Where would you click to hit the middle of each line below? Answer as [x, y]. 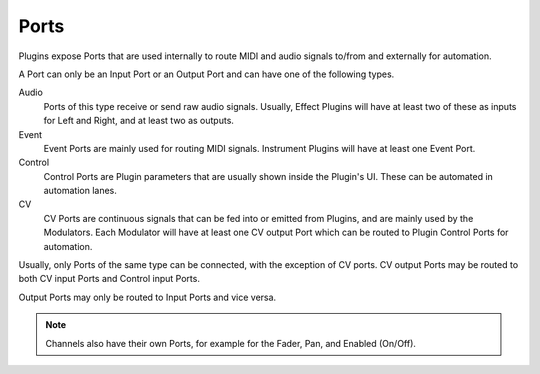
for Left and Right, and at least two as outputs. [139, 121]
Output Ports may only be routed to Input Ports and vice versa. [147, 297]
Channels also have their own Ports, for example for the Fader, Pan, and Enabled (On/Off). [231, 343]
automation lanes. [80, 191]
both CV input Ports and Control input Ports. [109, 279]
